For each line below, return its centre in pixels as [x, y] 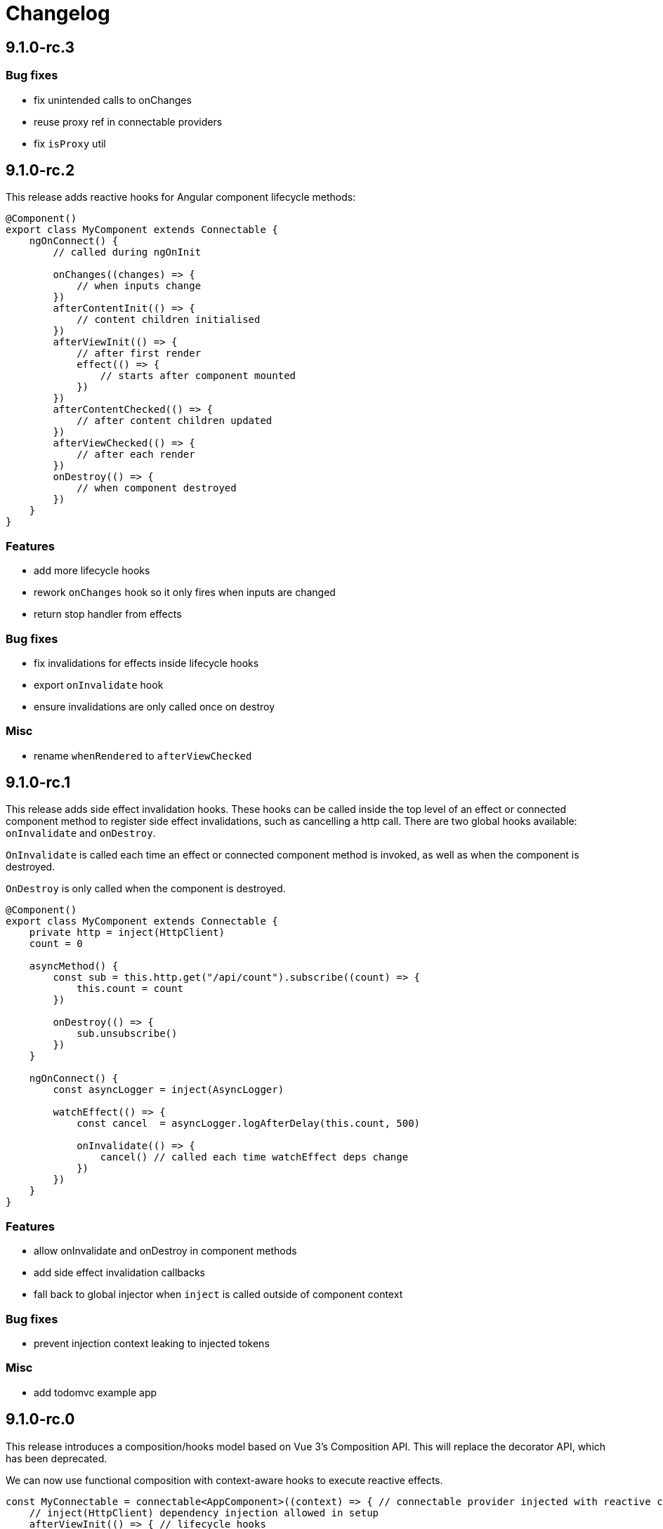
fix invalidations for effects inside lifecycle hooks [146, 663]
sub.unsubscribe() [127, 1034]
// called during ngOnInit [127, 252]
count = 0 [56, 944]
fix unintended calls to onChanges [113, 100]
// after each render [136, 455]
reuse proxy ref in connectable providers [128, 121]
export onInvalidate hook [99, 684]
